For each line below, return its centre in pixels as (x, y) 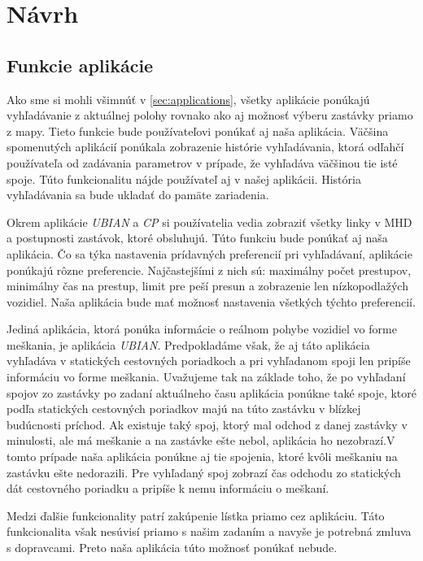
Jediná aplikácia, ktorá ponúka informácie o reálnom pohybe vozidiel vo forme (202, 329)
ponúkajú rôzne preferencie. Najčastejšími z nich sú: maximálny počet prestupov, (209, 270)
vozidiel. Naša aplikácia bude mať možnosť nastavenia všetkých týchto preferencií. (211, 301)
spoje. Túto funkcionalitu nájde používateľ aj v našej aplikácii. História (184, 178)
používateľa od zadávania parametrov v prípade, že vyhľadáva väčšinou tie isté (202, 162)
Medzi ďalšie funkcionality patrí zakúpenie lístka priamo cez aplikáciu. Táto (196, 515)
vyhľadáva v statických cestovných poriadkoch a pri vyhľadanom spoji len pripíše (209, 361)
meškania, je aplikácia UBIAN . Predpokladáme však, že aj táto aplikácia (188, 344)
